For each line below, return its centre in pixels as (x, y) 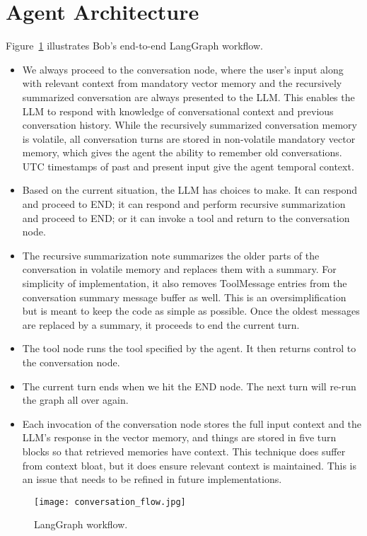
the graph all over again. (75, 400)
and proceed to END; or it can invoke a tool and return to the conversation (186, 217)
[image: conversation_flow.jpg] (110, 502)
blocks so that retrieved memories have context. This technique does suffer (184, 451)
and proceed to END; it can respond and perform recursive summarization (184, 204)
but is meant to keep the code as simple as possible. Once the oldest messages (191, 311)
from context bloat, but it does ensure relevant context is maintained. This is (190, 465)
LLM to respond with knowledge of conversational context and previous (178, 111)
